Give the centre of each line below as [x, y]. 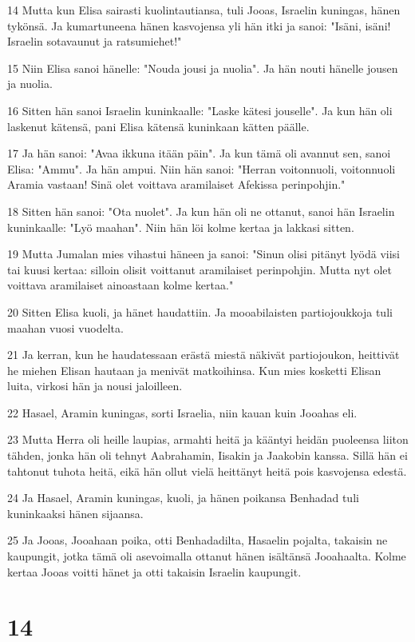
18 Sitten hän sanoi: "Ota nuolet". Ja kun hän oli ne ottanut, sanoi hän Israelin [201, 211]
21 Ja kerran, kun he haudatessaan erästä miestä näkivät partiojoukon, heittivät [204, 355]
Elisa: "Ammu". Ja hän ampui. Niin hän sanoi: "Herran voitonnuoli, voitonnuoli [202, 168]
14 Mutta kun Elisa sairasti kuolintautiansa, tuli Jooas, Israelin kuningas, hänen [204, 10]
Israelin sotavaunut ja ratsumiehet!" [95, 41]
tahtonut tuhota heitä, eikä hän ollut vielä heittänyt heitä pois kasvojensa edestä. [207, 471]
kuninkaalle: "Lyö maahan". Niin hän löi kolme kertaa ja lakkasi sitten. [181, 227]
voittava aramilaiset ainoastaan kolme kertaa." [121, 285]
